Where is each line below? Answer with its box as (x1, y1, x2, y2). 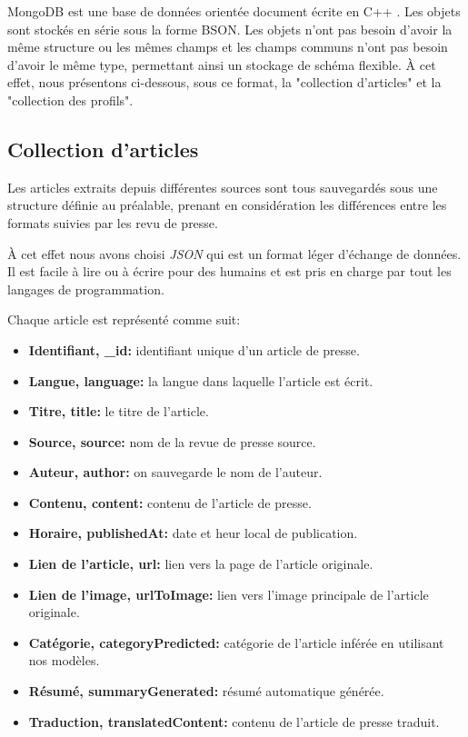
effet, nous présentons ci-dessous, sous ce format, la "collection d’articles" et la (7, 73, 442, 92)
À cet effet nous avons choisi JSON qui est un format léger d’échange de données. (7, 244, 462, 263)
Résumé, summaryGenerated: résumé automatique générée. (28, 682, 384, 701)
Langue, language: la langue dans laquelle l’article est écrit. (28, 371, 373, 390)
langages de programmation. (7, 279, 164, 298)
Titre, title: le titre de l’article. (28, 402, 209, 421)
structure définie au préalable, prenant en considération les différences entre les (7, 195, 447, 214)
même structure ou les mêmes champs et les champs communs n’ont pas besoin (7, 37, 448, 56)
